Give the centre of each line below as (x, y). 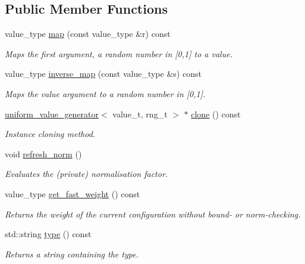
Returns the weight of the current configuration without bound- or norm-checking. (153, 214)
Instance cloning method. (50, 134)
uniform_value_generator (52, 114)
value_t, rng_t (140, 114)
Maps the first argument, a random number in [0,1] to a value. (119, 53)
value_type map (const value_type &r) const (88, 34)
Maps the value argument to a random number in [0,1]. (105, 93)
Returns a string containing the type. (72, 254)
